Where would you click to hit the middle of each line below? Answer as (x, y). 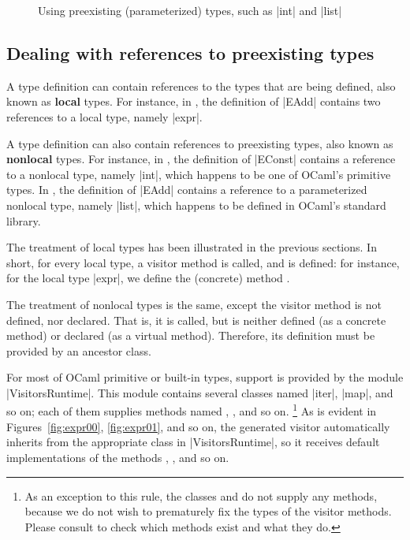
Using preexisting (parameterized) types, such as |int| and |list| (190, 10)
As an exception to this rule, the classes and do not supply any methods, (201, 495)
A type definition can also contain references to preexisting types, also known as (200, 143)
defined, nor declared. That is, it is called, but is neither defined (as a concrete (196, 320)
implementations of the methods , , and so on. (118, 457)
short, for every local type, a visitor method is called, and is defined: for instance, (203, 262)
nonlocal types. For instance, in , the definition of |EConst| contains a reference (201, 159)
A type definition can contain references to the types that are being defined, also (201, 86)
